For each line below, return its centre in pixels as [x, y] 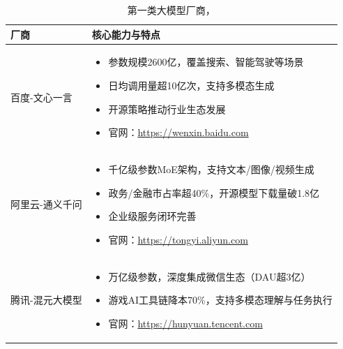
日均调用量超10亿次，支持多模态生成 [191, 86]
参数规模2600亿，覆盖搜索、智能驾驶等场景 [206, 62]
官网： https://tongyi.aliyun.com [178, 239]
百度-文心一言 [41, 97]
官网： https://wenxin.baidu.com [178, 132]
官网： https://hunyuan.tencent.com [185, 323]
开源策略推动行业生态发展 [167, 109]
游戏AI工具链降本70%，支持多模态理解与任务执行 [220, 300]
